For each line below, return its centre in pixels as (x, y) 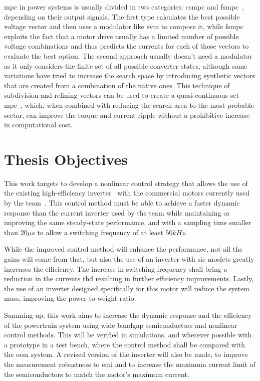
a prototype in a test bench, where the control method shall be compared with (124, 344)
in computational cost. (38, 125)
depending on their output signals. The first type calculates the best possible (122, 16)
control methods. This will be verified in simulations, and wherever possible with (128, 335)
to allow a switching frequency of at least (100, 232)
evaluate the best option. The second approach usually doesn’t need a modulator (128, 55)
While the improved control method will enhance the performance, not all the (123, 249)
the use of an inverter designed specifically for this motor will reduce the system (127, 288)
